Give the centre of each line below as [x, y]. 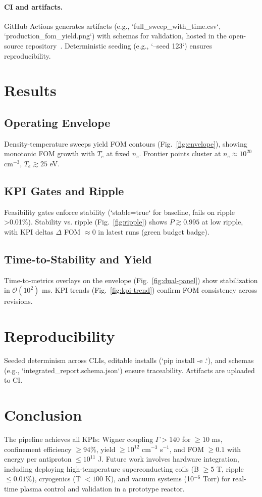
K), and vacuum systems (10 [149, 479]
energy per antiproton [38, 459]
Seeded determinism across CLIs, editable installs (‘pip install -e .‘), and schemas [129, 360]
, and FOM [187, 449]
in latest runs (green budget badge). [154, 231]
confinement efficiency [38, 449]
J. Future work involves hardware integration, [169, 459]
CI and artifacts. [34, 6]
